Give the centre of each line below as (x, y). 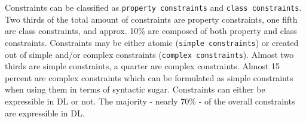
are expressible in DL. (45, 113)
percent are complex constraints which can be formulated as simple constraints (149, 77)
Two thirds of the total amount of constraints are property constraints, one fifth (151, 19)
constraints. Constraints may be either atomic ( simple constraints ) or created (152, 42)
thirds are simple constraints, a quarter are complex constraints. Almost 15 (143, 66)
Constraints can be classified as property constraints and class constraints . (153, 7)
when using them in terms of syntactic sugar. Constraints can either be (135, 89)
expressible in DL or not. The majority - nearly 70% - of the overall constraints (150, 101)
